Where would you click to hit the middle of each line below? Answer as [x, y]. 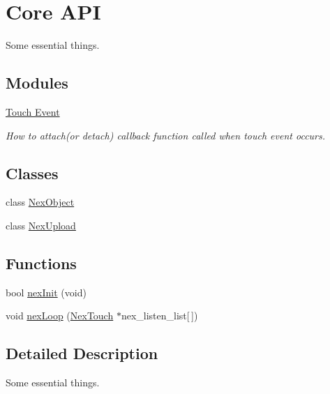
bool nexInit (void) [46, 292]
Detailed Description [82, 353]
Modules [37, 83]
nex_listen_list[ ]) [159, 316]
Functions [41, 263]
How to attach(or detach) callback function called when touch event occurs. [166, 135]
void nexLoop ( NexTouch [60, 316]
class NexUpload [41, 225]
